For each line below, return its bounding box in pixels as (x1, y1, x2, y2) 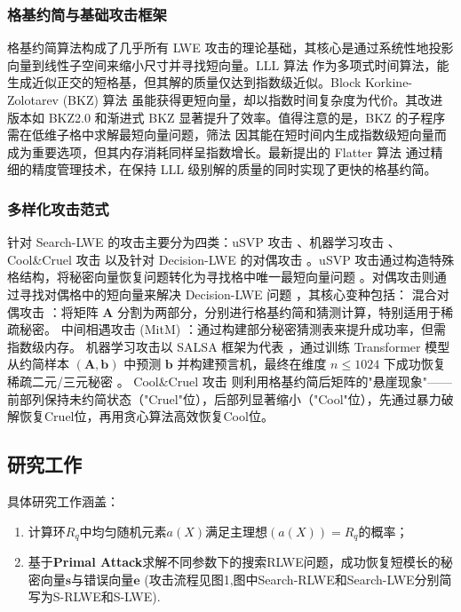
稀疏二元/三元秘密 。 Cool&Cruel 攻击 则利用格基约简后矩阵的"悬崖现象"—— (7, 371, 452, 390)
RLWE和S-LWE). (64, 587, 161, 606)
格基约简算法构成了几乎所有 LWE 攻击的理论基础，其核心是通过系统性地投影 (7, 38, 454, 57)
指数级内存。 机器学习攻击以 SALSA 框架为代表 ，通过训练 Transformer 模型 (7, 337, 450, 355)
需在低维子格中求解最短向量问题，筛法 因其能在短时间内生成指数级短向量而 (7, 125, 447, 144)
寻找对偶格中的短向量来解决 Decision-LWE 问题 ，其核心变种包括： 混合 (19, 284, 437, 303)
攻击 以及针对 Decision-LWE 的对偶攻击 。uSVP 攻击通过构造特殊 (76, 250, 455, 268)
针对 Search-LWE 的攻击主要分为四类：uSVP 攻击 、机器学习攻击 (7, 233, 385, 251)
